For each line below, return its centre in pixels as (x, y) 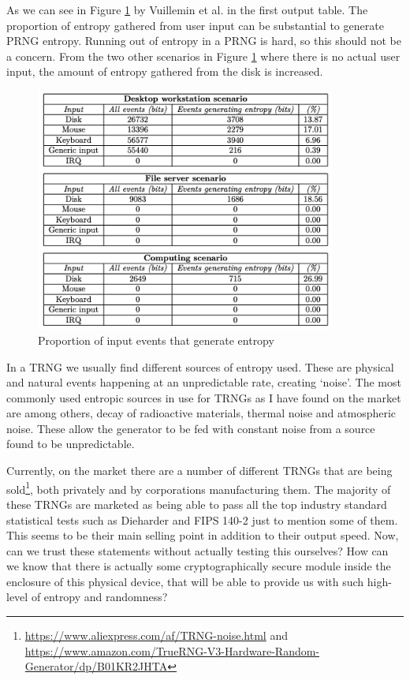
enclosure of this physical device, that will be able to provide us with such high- (199, 581)
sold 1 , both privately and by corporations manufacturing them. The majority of (199, 488)
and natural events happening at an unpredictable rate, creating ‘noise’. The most (204, 382)
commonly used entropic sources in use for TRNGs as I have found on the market (204, 397)
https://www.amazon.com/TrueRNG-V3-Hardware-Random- (172, 650)
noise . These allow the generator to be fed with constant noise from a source (191, 428)
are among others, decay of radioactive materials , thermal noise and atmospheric (201, 413)
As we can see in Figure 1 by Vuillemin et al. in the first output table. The (187, 9)
